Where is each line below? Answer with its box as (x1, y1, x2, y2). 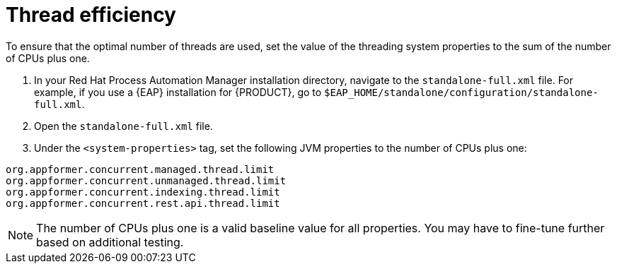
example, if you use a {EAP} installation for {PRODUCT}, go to (34, 85, 322, 98)
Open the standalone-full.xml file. (34, 119, 213, 132)
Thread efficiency (6, 3, 176, 27)
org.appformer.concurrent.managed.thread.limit (6, 163, 275, 175)
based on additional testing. (36, 234, 184, 249)
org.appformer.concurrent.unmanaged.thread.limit (6, 174, 287, 186)
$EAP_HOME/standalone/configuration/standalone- (324, 86, 599, 98)
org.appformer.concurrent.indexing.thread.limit (6, 186, 280, 198)
